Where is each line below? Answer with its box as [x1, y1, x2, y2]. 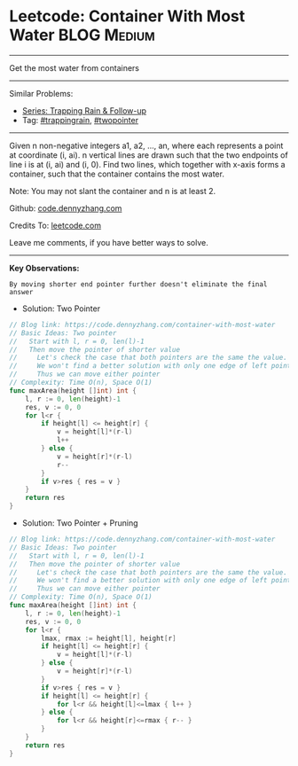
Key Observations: [9, 262, 80, 273]
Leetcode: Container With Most [9, 6, 246, 27]
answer [9, 287, 34, 296]
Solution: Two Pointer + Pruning [21, 518, 139, 528]
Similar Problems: [9, 88, 74, 98]
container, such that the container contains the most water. [9, 168, 224, 179]
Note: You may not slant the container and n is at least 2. [9, 185, 216, 196]
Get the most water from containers [9, 62, 140, 73]
